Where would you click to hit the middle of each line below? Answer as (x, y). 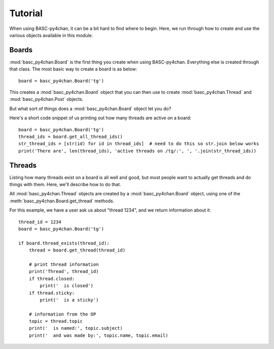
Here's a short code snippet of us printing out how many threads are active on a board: (100, 118)
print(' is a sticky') (69, 300)
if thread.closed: (52, 278)
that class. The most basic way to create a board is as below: (73, 69)
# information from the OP (62, 314)
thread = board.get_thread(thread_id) (77, 250)
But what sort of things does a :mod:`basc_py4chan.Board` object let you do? (90, 109)
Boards (21, 50)
